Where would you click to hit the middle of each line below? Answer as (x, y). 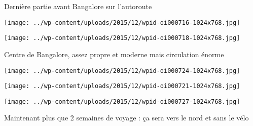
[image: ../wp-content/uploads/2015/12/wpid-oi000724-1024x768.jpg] (122, 71)
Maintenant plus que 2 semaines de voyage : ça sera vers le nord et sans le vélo (126, 118)
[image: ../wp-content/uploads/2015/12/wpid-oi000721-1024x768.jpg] (122, 86)
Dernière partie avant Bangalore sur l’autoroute (78, 6)
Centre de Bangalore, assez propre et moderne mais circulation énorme (114, 54)
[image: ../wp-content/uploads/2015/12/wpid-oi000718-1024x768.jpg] (122, 38)
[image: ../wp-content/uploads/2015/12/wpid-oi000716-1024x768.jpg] (122, 23)
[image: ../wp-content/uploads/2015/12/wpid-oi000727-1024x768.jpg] (122, 101)
